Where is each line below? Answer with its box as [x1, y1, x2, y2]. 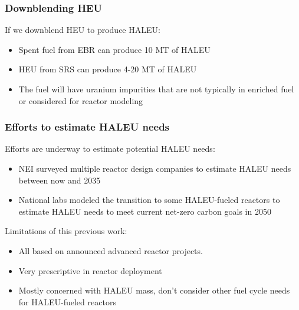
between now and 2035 [18, 174, 101, 186]
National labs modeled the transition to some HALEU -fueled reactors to [18, 194, 280, 206]
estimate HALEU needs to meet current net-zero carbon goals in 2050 [18, 205, 271, 217]
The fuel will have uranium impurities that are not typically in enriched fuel [18, 83, 294, 95]
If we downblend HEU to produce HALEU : [5, 24, 160, 36]
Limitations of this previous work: [5, 225, 127, 237]
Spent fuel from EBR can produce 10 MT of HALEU [18, 43, 211, 55]
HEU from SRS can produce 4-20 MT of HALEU [18, 63, 197, 75]
